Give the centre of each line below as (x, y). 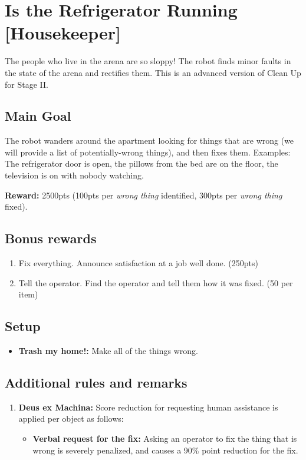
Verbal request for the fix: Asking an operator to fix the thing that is (165, 439)
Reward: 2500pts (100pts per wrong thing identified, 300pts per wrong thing (144, 195)
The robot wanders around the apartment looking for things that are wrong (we (149, 140)
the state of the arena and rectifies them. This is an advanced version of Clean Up (153, 72)
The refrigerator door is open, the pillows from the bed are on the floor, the (142, 163)
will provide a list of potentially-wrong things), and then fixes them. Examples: (148, 152)
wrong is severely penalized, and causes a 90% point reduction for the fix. (165, 450)
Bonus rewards (51, 238)
